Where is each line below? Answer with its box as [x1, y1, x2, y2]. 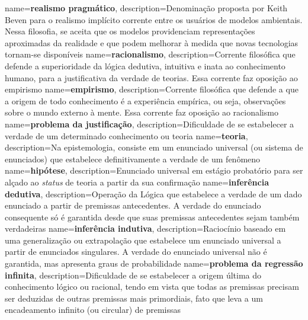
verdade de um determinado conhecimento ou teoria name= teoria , [5, 129, 248, 142]
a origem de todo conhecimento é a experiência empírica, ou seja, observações [5, 94, 286, 107]
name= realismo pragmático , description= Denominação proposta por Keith [5, 2, 288, 14]
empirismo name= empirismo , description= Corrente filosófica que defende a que [5, 83, 299, 95]
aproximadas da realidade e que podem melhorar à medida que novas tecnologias [5, 36, 299, 49]
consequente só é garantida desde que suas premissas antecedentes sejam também [5, 210, 300, 223]
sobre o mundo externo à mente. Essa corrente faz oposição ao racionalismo [5, 106, 278, 119]
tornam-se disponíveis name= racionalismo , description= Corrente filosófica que [5, 48, 296, 60]
